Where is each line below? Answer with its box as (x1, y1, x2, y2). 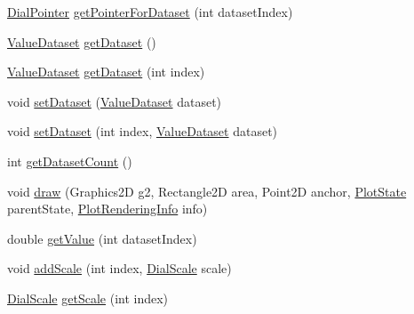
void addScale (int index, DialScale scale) (7, 259, 232, 278)
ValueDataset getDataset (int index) (7, 62, 205, 81)
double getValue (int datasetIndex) (7, 229, 197, 247)
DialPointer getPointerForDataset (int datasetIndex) (7, 3, 293, 20)
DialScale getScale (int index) (7, 288, 169, 307)
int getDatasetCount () (7, 151, 132, 170)
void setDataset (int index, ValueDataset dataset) (7, 122, 278, 141)
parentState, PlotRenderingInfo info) (7, 199, 208, 218)
